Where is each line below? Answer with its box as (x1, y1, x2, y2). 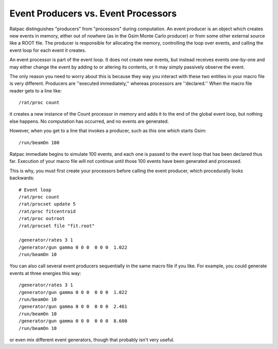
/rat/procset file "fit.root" (19, 223, 95, 229)
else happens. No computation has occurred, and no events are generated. (9, 118, 169, 124)
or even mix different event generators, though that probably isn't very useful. (9, 337, 175, 343)
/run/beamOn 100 (19, 139, 60, 145)
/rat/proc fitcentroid (19, 208, 76, 214)
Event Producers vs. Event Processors (9, 8, 177, 19)
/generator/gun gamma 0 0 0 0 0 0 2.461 (19, 304, 128, 309)
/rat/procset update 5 (19, 201, 76, 207)
